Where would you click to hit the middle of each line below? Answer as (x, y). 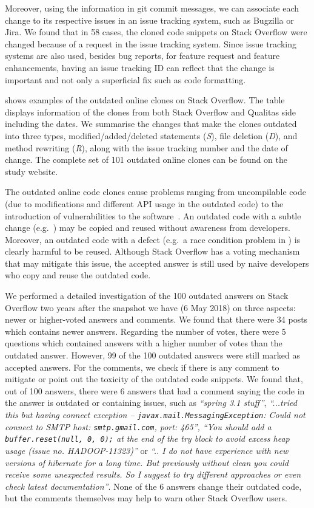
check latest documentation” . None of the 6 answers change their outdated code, (153, 486)
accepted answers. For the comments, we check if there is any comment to (142, 367)
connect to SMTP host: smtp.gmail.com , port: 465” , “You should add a (138, 426)
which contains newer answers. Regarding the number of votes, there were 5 (145, 331)
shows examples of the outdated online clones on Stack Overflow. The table (145, 100)
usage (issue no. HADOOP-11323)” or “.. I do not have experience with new (147, 450)
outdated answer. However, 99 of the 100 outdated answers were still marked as (153, 355)
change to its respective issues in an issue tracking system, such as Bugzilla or (149, 20)
